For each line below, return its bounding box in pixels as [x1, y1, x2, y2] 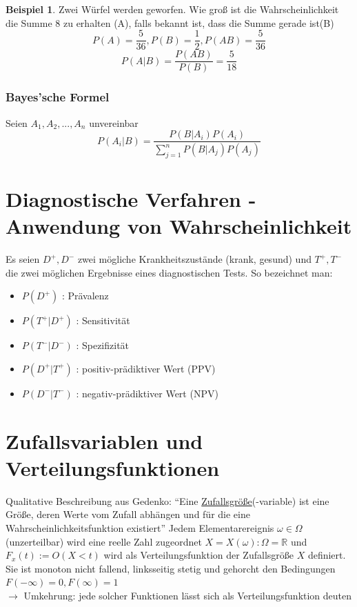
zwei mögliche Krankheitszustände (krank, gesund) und [77, 252, 312, 266]
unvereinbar [89, 115, 139, 130]
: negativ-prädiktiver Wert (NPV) [76, 386, 218, 400]
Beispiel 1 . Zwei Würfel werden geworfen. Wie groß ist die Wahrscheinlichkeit [6, 2, 339, 16]
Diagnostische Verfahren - [6, 185, 256, 213]
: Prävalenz [61, 288, 109, 303]
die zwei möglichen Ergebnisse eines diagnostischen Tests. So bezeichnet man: [6, 265, 333, 279]
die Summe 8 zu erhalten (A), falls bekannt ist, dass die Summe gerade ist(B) [6, 15, 334, 30]
